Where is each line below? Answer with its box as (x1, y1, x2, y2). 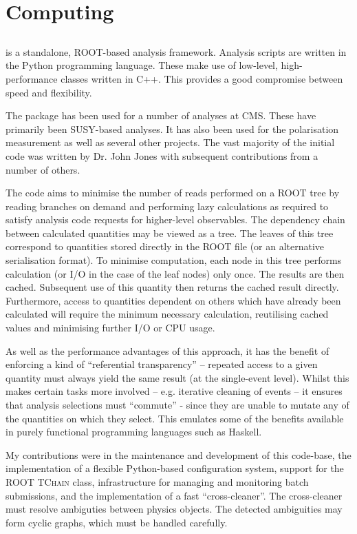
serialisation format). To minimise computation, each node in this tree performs (6, 253, 342, 267)
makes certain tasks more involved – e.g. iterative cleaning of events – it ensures (6, 384, 343, 398)
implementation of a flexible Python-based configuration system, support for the (6, 461, 344, 475)
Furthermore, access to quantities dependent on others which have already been (6, 293, 341, 307)
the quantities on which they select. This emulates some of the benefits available (6, 411, 344, 425)
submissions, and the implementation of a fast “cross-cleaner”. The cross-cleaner (6, 488, 343, 502)
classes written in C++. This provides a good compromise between (61, 71, 343, 85)
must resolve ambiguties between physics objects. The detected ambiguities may (6, 502, 343, 516)
